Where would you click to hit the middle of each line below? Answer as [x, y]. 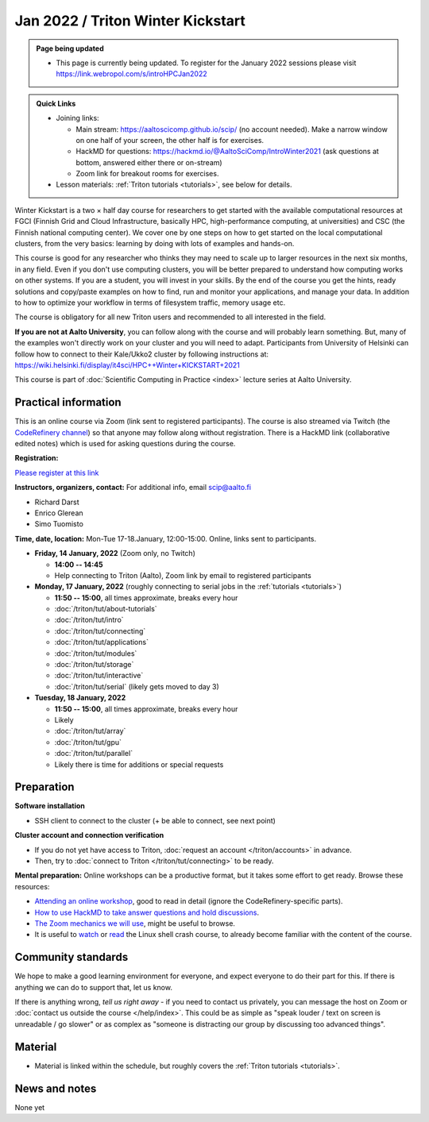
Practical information [68, 402]
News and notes [56, 1088]
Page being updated [70, 48]
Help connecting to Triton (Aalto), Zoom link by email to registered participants [183, 575]
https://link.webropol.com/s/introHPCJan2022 [132, 74]
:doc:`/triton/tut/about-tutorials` [106, 609]
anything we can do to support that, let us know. [93, 987]
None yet [30, 1107]
